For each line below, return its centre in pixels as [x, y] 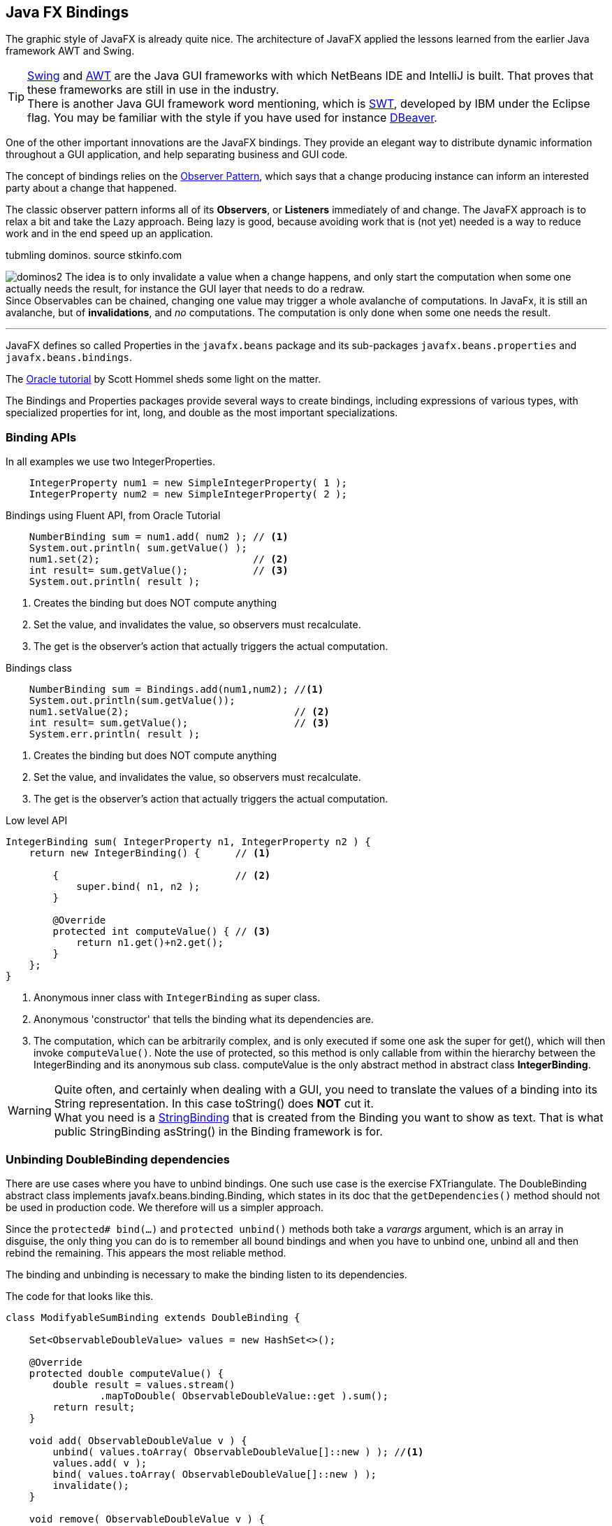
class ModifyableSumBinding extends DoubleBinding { [153, 1317]
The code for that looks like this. [80, 1296]
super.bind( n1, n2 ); [138, 887]
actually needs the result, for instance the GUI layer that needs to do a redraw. [185, 289]
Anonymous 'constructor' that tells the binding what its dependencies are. [204, 1019]
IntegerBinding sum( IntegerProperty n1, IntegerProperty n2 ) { [188, 842]
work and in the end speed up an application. [109, 234]
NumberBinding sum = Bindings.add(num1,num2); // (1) [176, 690]
